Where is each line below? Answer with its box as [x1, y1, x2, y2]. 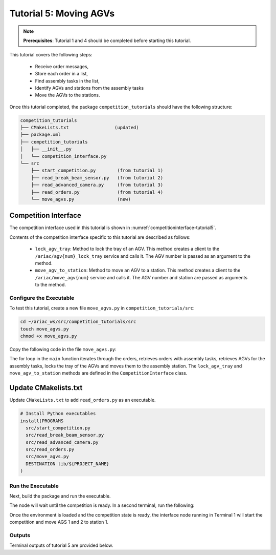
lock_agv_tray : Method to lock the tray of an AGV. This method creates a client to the [35, 246, 220, 252]
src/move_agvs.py [26, 454, 69, 460]
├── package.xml [20, 132, 61, 138]
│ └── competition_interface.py [20, 153, 107, 159]
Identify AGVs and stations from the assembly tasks [35, 85, 144, 91]
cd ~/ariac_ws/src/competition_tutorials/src [20, 319, 136, 325]
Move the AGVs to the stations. [35, 92, 100, 98]
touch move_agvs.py [20, 326, 69, 332]
